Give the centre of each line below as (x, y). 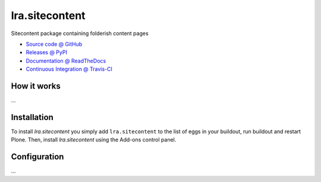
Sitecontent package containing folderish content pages (80, 33)
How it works (36, 86)
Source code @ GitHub (54, 44)
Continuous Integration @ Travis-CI (69, 69)
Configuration (37, 157)
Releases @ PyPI (47, 52)
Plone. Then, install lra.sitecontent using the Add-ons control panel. (94, 140)
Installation (32, 117)
